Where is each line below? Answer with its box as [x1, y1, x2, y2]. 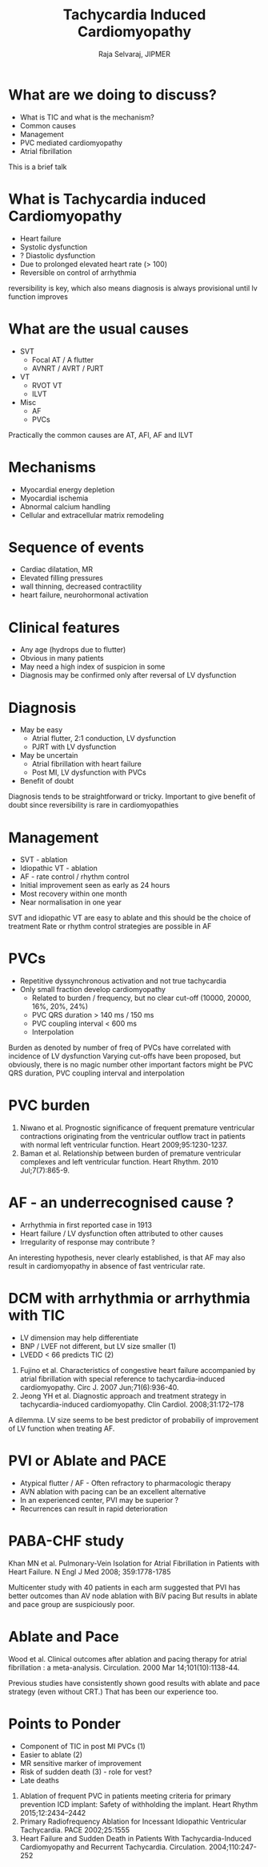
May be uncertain [19, 751, 78, 760]
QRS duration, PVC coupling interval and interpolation [8, 1068, 186, 1078]
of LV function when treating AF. [8, 1424, 115, 1433]
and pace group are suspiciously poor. [8, 1599, 135, 1609]
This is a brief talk [8, 162, 67, 172]
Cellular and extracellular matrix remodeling [19, 510, 164, 520]
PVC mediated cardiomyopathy [19, 138, 122, 148]
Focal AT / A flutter [31, 354, 94, 364]
